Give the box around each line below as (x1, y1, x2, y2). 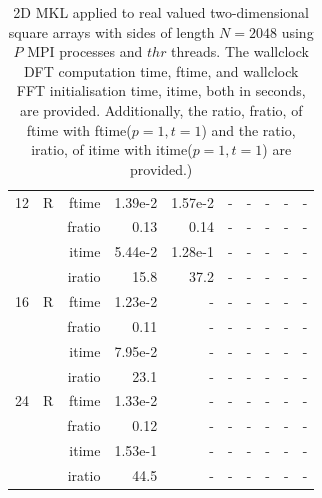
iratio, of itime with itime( (31, 139, 193, 160)
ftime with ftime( (26, 119, 132, 140)
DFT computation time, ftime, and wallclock (23, 60, 299, 81)
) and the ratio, (201, 119, 296, 140)
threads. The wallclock (171, 41, 309, 62)
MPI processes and (27, 41, 143, 62)
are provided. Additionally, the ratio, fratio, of (19, 99, 303, 120)
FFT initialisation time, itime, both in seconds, (16, 80, 306, 101)
